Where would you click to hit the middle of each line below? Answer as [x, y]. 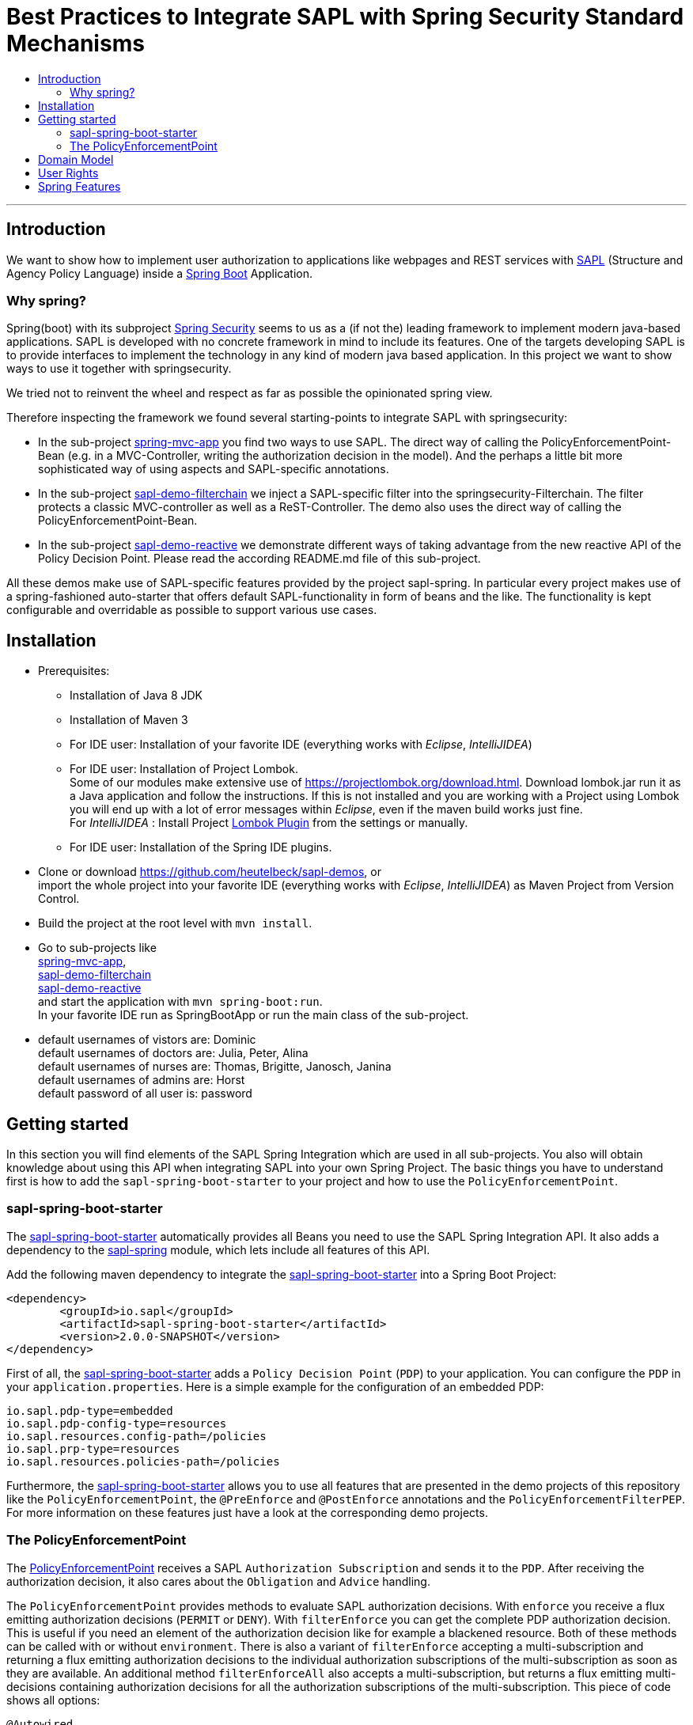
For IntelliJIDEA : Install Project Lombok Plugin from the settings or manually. [269, 823]
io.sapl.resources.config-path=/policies [136, 1436]
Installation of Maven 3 [129, 720]
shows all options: [53, 1700]
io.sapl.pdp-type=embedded [90, 1410]
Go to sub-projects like [97, 948]
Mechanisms [76, 44]
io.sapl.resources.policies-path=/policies [143, 1461]
